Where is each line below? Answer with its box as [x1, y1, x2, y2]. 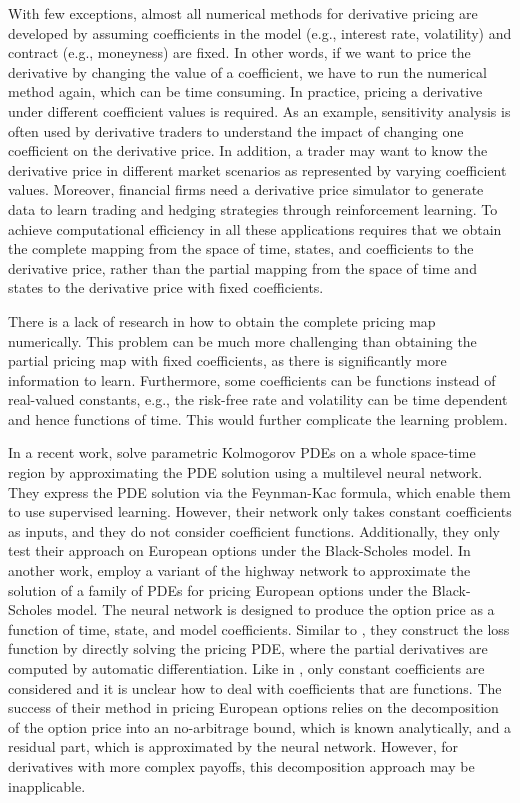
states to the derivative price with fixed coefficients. [8, 277, 324, 298]
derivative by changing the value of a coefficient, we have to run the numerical [8, 61, 487, 82]
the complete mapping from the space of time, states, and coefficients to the [8, 238, 474, 259]
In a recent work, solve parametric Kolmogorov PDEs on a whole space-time [8, 442, 476, 463]
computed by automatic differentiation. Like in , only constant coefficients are [8, 658, 485, 678]
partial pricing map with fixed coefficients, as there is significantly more [8, 350, 447, 371]
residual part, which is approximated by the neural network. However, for [8, 736, 459, 757]
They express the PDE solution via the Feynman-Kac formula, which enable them [8, 481, 511, 502]
